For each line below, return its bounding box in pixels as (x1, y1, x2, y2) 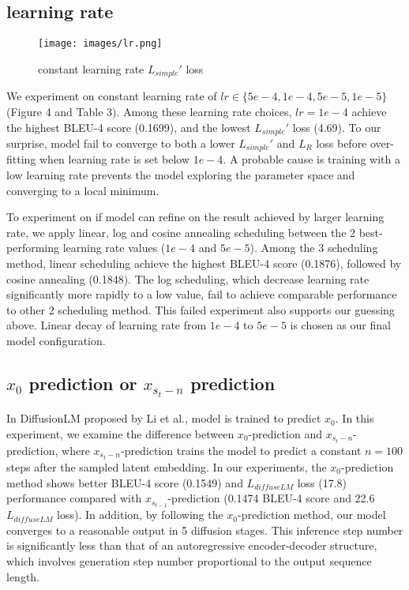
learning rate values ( (62, 239, 166, 256)
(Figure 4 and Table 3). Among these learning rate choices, (6, 103, 292, 119)
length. (6, 568, 40, 584)
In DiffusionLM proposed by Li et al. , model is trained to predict (6, 410, 321, 427)
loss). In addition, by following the (57, 506, 223, 523)
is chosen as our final (290, 317, 391, 333)
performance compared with (6, 490, 142, 506)
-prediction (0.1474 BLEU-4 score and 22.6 (167, 490, 375, 506)
